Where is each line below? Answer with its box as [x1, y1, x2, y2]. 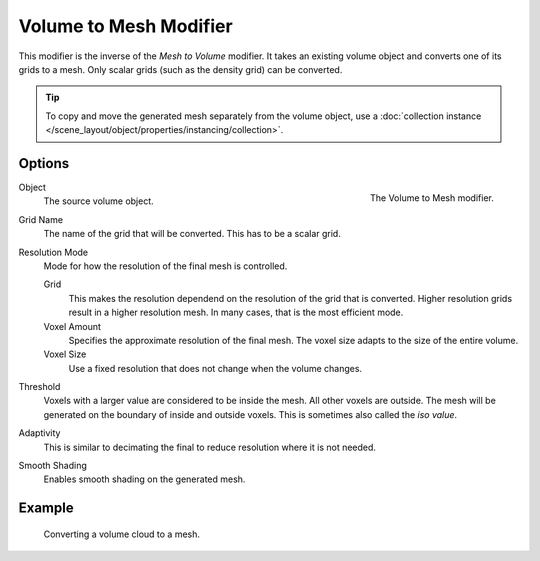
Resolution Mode [18, 246, 89, 258]
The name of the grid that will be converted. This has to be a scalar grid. [43, 228, 342, 240]
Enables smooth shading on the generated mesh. [43, 473, 246, 485]
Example [18, 500, 74, 517]
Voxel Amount [43, 320, 102, 332]
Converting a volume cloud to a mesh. [43, 528, 200, 540]
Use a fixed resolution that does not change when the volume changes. [68, 362, 363, 374]
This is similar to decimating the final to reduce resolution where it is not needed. [43, 441, 377, 453]
